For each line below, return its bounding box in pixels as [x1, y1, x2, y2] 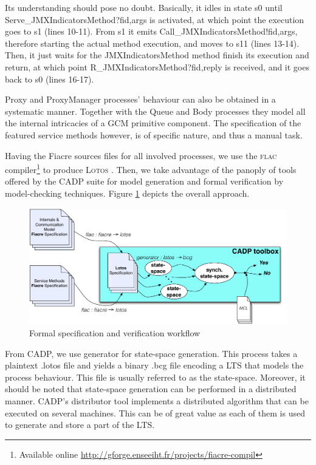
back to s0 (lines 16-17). [5, 72, 94, 85]
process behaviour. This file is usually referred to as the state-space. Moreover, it [5, 370, 306, 383]
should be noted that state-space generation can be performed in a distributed [5, 382, 297, 395]
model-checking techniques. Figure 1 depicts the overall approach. [5, 186, 250, 199]
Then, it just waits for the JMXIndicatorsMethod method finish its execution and [5, 49, 309, 61]
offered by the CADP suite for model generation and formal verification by [5, 175, 284, 188]
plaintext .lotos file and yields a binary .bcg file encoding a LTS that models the [5, 359, 304, 372]
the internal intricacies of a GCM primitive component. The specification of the [5, 117, 301, 129]
